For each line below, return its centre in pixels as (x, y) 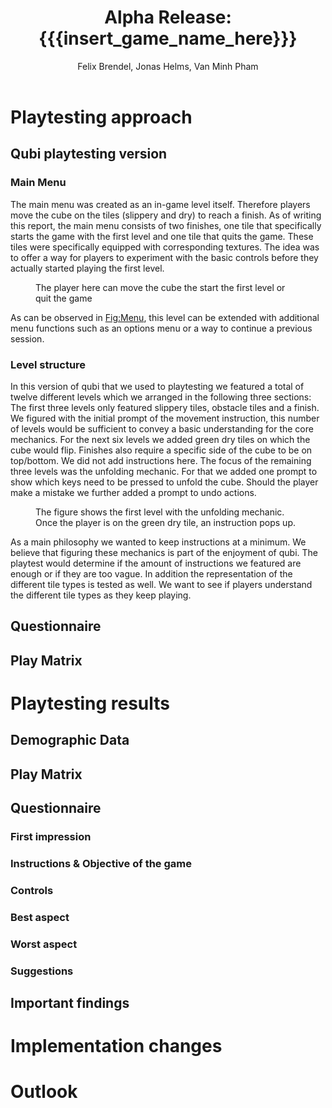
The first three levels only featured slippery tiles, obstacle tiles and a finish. (165, 407)
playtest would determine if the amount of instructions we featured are (156, 563)
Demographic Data (70, 740)
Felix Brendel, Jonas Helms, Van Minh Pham (168, 66)
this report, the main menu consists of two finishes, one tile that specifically (166, 225)
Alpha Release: (168, 17)
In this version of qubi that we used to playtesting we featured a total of (157, 386)
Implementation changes (116, 1046)
